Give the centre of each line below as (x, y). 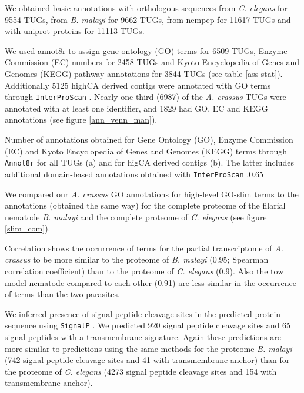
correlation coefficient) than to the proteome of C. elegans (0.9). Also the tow (144, 271)
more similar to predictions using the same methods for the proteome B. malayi (148, 348)
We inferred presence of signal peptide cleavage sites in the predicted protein (143, 313)
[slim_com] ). (28, 228)
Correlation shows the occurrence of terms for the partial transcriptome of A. (144, 248)
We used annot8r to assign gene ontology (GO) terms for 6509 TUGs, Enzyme (146, 50)
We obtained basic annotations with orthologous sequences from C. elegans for (146, 8)
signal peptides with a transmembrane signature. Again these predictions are (143, 337)
